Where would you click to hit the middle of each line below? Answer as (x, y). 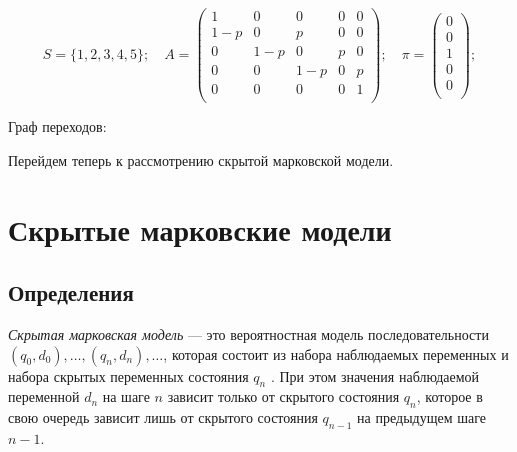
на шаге (126, 396)
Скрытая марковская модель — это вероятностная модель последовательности (248, 334)
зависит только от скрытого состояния (283, 396)
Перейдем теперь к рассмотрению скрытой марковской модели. (201, 159)
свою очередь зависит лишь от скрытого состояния (163, 417)
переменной (44, 396)
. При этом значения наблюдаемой (375, 375)
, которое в (449, 396)
